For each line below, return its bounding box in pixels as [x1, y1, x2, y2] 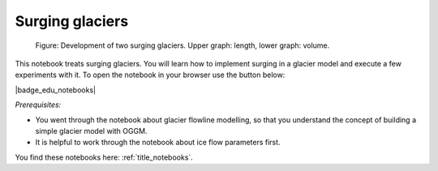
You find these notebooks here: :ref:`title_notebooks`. [15, 152, 194, 162]
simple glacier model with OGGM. [35, 126, 148, 135]
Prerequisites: [15, 100, 62, 109]
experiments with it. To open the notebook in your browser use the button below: [15, 70, 286, 80]
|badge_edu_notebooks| [15, 85, 97, 95]
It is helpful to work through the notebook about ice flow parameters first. [35, 138, 281, 147]
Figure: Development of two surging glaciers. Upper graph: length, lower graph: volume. [35, 41, 330, 50]
